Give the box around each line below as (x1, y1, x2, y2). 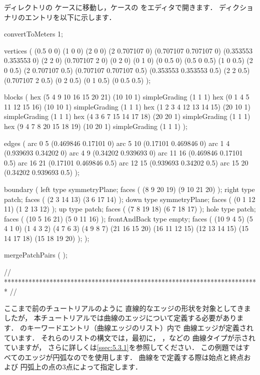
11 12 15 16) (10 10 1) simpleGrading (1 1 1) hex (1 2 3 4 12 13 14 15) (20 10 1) (4, 101, 250, 111)
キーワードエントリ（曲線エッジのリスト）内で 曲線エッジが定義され (27, 322, 253, 333)
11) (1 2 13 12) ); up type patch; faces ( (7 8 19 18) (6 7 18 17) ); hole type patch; (4, 203, 256, 214)
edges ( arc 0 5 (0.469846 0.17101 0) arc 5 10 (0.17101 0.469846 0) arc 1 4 (4, 137, 230, 148)
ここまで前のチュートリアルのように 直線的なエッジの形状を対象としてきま (4, 302, 251, 313)
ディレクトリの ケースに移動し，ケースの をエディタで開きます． (4, 2, 217, 12)
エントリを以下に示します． (24, 11, 116, 22)
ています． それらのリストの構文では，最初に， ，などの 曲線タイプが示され (4, 332, 255, 342)
